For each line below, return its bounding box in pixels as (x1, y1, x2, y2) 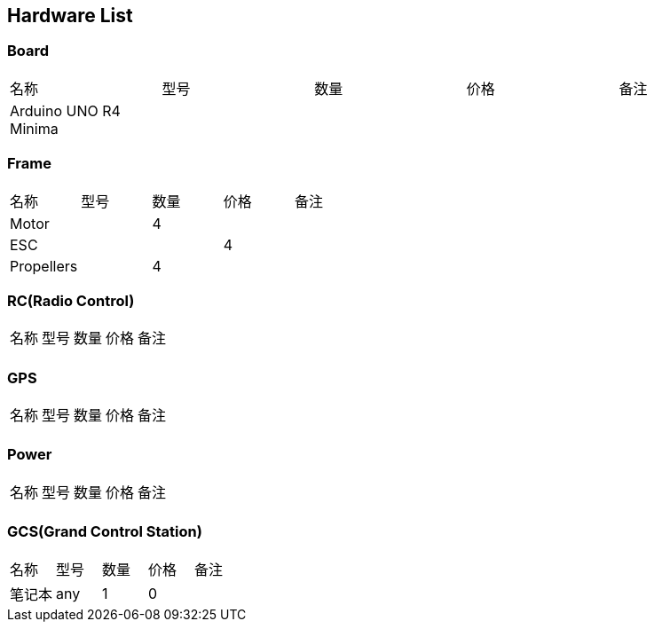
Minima (10, 119, 59, 138)
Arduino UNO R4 (10, 101, 121, 120)
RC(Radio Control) (7, 291, 135, 310)
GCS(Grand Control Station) (7, 523, 202, 541)
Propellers (10, 256, 78, 275)
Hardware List (7, 4, 133, 27)
